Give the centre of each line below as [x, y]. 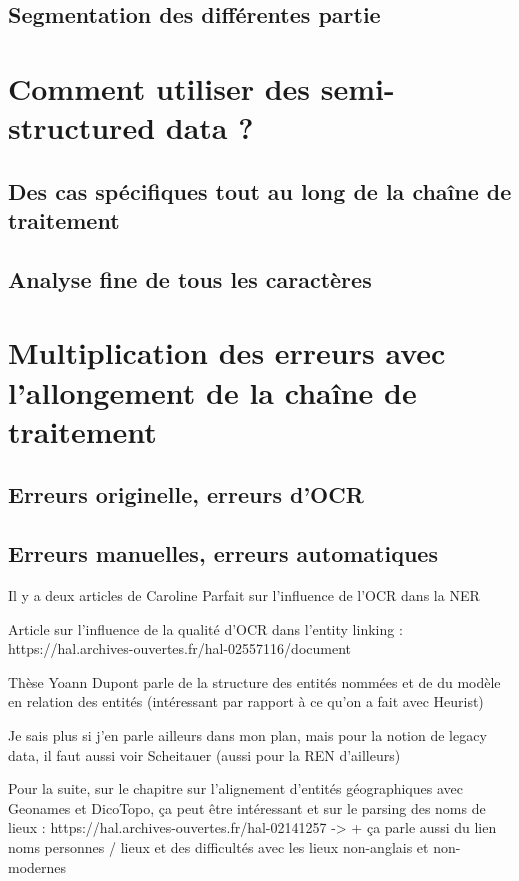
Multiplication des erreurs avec [227, 352]
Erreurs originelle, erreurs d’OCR [186, 494]
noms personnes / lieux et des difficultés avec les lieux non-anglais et [218, 846]
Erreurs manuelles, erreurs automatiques [223, 553]
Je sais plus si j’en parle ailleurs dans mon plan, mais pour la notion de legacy [247, 735]
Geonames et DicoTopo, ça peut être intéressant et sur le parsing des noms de [247, 807]
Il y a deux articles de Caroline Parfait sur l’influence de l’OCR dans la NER [244, 595]
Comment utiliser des [159, 87]
